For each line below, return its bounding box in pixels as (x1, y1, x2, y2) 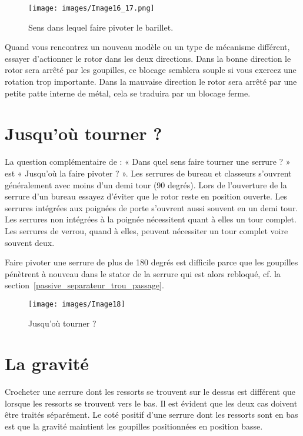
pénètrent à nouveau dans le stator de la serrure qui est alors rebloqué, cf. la (5, 267, 281, 279)
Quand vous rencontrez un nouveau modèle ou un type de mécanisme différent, (5, 41, 290, 53)
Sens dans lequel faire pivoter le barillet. (28, 21, 174, 33)
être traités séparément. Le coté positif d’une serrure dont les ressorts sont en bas (5, 408, 298, 421)
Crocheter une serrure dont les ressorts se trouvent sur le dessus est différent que (5, 385, 295, 398)
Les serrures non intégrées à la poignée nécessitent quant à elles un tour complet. (5, 213, 297, 225)
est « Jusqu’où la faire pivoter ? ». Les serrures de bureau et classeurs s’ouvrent (5, 167, 292, 179)
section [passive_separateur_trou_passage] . (5, 279, 164, 291)
